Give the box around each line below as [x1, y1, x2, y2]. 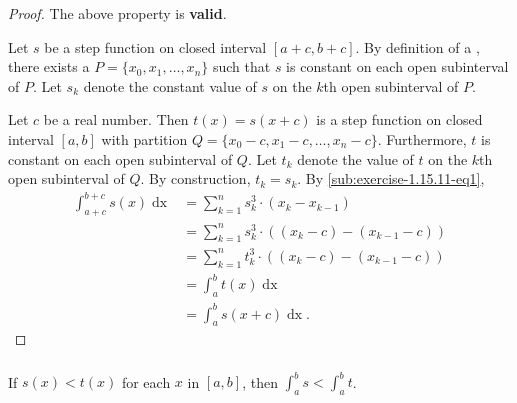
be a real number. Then [43, 109, 189, 130]
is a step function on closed [316, 109, 483, 130]
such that [212, 56, 271, 77]
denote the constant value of [83, 75, 257, 96]
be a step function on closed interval [44, 36, 267, 57]
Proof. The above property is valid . [8, 3, 227, 23]
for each [121, 371, 171, 392]
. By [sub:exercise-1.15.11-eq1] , [297, 168, 485, 189]
